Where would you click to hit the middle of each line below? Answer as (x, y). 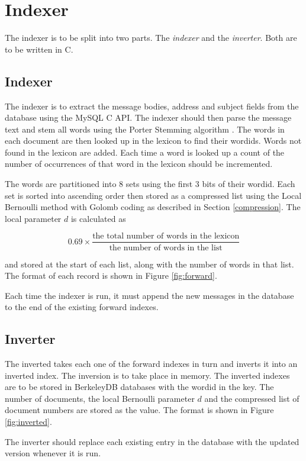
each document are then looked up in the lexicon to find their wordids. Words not (153, 141)
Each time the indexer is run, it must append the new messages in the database (149, 295)
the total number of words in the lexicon (166, 236)
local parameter (33, 218)
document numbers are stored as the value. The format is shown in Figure (139, 410)
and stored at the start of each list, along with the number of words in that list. (149, 264)
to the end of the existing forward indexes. (82, 307)
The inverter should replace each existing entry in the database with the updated (152, 441)
